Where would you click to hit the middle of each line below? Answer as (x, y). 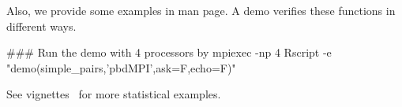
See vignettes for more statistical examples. (114, 94)
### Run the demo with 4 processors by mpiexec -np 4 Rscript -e (169, 52)
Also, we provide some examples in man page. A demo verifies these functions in (201, 10)
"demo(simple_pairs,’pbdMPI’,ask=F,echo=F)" (121, 67)
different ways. (41, 26)
